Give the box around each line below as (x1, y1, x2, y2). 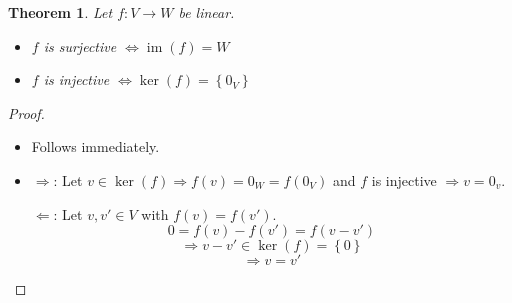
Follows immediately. (31, 136, 160, 157)
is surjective (43, 35, 117, 56)
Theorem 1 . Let (8, 2, 113, 22)
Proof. (8, 102, 45, 123)
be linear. (178, 2, 235, 22)
